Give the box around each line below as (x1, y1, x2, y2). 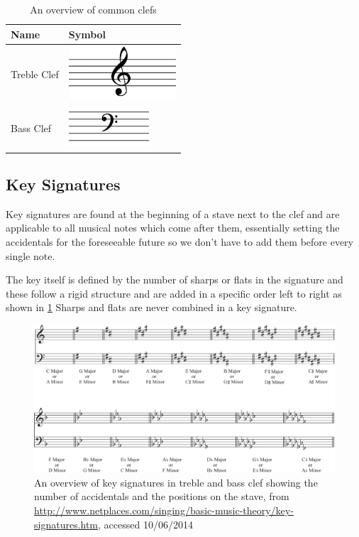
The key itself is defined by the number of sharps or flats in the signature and (6, 272, 343, 287)
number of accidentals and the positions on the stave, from (34, 489, 289, 504)
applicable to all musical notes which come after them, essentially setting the (6, 220, 340, 235)
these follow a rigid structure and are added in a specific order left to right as (6, 286, 342, 300)
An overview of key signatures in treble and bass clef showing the (34, 474, 318, 489)
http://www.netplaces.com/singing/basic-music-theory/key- (34, 503, 294, 518)
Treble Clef (11, 66, 59, 81)
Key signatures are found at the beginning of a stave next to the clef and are (6, 206, 340, 221)
